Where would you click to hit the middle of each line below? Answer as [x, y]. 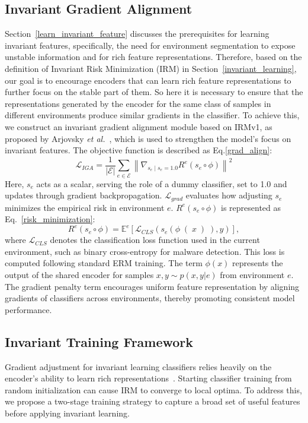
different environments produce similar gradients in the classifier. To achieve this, [152, 115]
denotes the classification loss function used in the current [155, 240]
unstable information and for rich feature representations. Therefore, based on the [153, 57]
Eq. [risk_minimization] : [50, 219]
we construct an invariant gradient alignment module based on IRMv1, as [139, 126]
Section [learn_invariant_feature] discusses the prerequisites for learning [137, 34]
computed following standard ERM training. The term [104, 263]
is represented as [251, 207]
